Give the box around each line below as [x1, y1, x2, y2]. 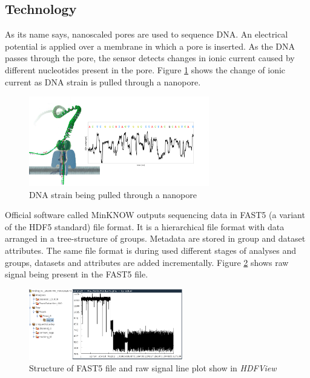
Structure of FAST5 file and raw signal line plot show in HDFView [29, 362, 277, 374]
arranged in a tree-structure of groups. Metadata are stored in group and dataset [5, 232, 306, 245]
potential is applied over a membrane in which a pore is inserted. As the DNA [5, 39, 295, 52]
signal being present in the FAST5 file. [5, 268, 148, 280]
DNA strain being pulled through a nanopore [29, 188, 197, 201]
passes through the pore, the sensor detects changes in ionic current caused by [5, 51, 295, 64]
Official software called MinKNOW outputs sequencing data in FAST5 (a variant [5, 208, 305, 221]
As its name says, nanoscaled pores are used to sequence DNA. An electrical [5, 28, 288, 41]
